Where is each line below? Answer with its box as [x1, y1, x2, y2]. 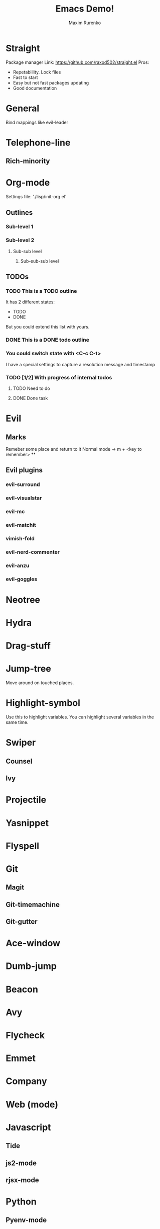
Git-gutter [6, 918, 38, 926]
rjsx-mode [6, 1176, 39, 1184]
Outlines [6, 208, 33, 217]
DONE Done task [13, 395, 48, 401]
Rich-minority [6, 157, 50, 166]
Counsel [6, 757, 33, 765]
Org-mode [6, 177, 50, 189]
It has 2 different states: [6, 299, 55, 305]
